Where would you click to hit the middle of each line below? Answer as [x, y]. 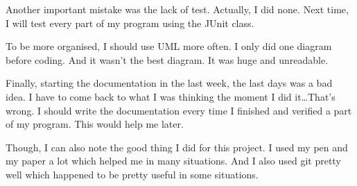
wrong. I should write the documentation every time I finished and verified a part [179, 110]
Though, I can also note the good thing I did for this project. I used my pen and [177, 147]
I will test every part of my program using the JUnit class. [130, 23]
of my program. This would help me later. [95, 124]
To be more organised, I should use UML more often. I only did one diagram [169, 46]
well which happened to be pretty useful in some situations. [132, 174]
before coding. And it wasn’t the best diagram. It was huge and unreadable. [167, 59]
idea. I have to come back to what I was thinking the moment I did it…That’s [171, 96]
